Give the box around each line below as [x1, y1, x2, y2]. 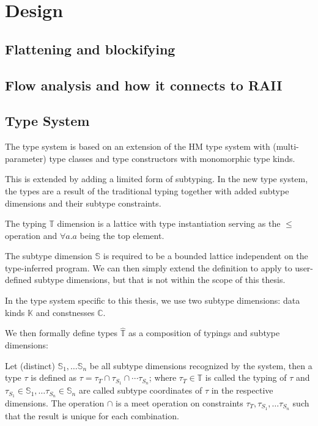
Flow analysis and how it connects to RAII [5, 75, 283, 94]
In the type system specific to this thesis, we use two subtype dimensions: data [5, 294, 300, 307]
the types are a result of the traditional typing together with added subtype [5, 184, 289, 197]
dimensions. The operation [5, 396, 105, 409]
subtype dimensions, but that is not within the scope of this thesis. [34, 273, 286, 286]
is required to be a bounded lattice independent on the [103, 249, 308, 262]
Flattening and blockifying [5, 39, 176, 58]
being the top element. [79, 229, 165, 241]
